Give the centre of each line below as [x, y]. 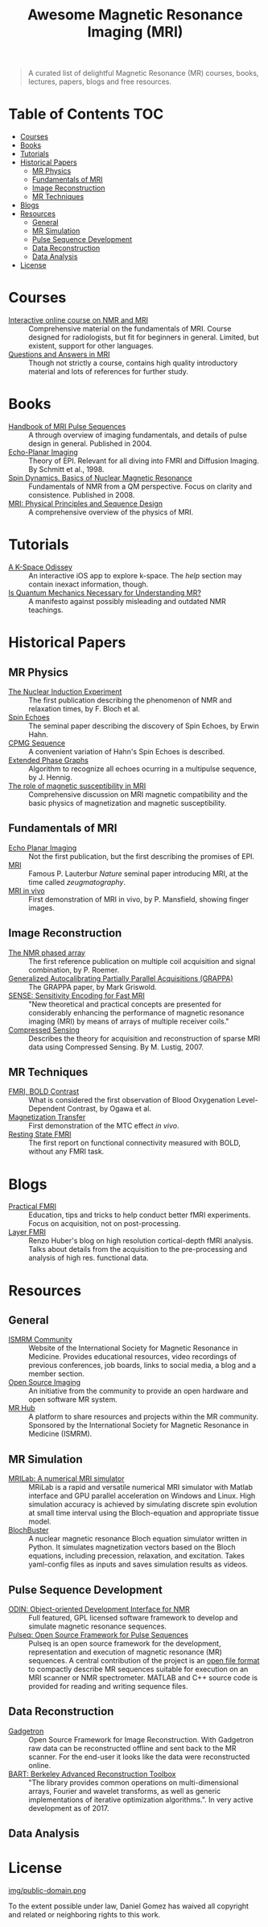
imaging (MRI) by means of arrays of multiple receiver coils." [129, 1021]
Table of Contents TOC [86, 114]
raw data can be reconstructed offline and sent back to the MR [132, 1748]
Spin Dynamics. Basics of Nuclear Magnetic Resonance [101, 478]
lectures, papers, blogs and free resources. [99, 81]
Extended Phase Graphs [48, 760]
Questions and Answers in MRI [59, 355]
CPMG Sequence [37, 743]
